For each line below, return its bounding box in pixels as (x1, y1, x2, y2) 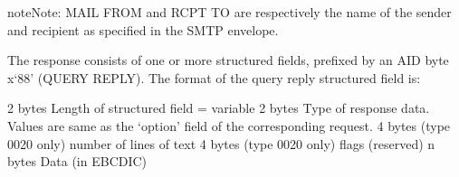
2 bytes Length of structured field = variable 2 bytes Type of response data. (7, 98, 430, 117)
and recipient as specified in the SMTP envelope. (7, 20, 279, 39)
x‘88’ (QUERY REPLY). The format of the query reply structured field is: (7, 68, 421, 87)
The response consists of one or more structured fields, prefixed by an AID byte (7, 51, 449, 70)
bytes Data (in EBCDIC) (7, 152, 148, 171)
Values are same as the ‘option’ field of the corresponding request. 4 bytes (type (7, 116, 451, 135)
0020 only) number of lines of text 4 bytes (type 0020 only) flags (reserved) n (7, 134, 435, 153)
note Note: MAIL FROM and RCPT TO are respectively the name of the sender (7, 3, 452, 21)
